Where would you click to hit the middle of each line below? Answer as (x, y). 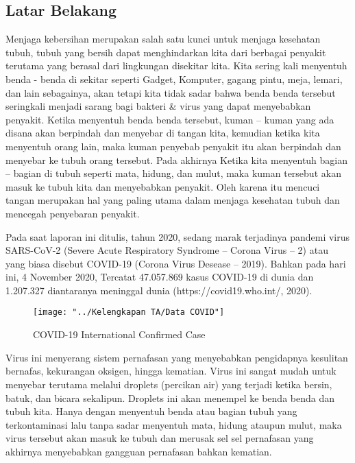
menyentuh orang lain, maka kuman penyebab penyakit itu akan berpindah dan (173, 146)
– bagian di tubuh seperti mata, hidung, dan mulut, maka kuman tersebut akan (173, 173)
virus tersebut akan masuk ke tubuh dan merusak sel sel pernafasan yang (160, 438)
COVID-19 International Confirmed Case (119, 334)
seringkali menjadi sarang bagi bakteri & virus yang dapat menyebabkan (158, 106)
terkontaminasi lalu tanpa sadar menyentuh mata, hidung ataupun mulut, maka (174, 424)
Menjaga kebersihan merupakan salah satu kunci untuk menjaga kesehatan (163, 39)
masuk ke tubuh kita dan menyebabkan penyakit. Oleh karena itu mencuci (163, 186)
